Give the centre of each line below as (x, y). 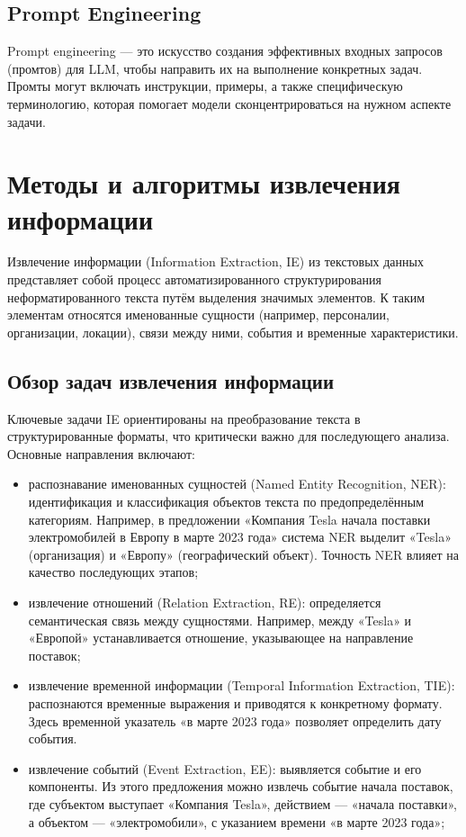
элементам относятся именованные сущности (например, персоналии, (198, 315)
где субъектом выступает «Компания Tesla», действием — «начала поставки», (242, 803)
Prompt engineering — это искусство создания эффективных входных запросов (225, 51)
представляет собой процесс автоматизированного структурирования (194, 279)
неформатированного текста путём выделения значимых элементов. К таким (216, 297)
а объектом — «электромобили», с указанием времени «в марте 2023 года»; (237, 821)
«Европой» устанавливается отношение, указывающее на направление (221, 638)
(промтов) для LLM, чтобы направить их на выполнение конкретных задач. (215, 68)
